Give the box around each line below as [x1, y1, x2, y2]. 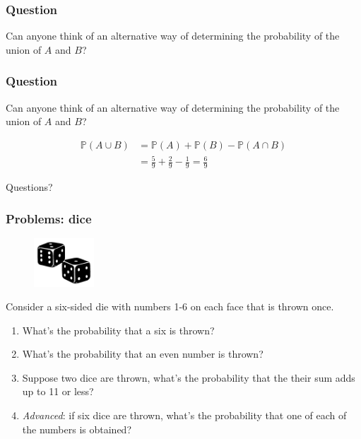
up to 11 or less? [22, 384, 94, 399]
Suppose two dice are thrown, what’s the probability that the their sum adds [22, 370, 355, 385]
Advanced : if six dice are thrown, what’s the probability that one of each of [22, 408, 347, 423]
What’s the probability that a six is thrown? [22, 322, 215, 337]
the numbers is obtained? [22, 421, 131, 436]
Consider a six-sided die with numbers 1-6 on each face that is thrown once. [6, 299, 334, 314]
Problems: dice [6, 209, 92, 227]
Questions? [6, 180, 53, 194]
